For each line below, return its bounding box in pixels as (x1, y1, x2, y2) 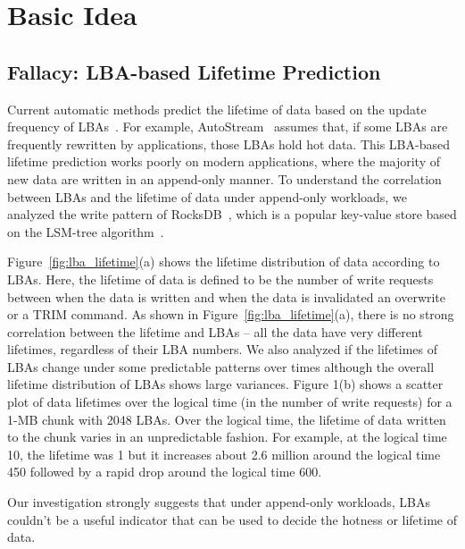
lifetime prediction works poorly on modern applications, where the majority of (7, 152, 440, 171)
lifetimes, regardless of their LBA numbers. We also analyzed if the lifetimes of (7, 340, 438, 359)
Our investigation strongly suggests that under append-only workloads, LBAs (7, 493, 431, 511)
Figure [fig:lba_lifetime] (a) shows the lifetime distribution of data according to (7, 252, 440, 271)
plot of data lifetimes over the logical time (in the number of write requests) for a (7, 393, 453, 411)
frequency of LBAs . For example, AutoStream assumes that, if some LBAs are (7, 117, 448, 136)
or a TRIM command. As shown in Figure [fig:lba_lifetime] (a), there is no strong (7, 305, 454, 324)
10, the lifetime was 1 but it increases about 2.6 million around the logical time (7, 444, 441, 463)
